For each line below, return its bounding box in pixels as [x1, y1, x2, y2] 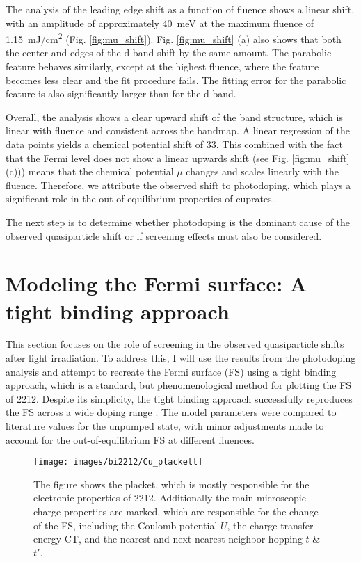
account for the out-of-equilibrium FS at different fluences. [6, 432, 255, 447]
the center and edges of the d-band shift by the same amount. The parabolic [6, 45, 332, 60]
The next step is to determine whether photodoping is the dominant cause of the [6, 214, 351, 229]
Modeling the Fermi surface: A [6, 269, 307, 298]
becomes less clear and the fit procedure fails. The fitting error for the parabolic [6, 72, 346, 87]
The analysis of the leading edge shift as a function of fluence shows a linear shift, [6, 2, 355, 16]
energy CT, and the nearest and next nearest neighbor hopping [33, 531, 303, 546]
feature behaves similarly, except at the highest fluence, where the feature [6, 59, 319, 74]
